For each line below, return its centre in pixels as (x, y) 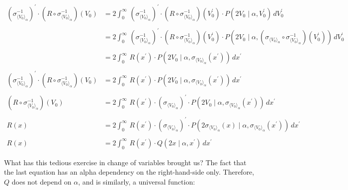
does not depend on (42, 181)
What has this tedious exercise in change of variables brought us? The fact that (125, 162)
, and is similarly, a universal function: (137, 181)
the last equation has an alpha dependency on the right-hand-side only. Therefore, (129, 172)
